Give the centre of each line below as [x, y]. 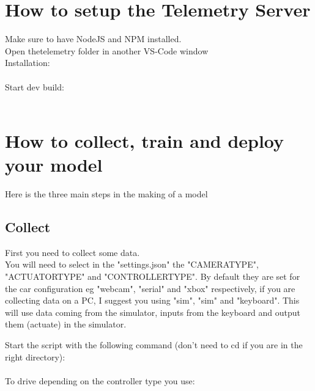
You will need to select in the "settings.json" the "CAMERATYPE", [132, 264]
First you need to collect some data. [72, 252]
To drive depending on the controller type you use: [100, 380]
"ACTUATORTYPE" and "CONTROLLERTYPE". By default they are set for [153, 276]
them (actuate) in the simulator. [66, 324]
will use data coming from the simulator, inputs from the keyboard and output [153, 312]
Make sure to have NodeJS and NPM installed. [93, 39]
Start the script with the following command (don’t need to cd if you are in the [154, 344]
